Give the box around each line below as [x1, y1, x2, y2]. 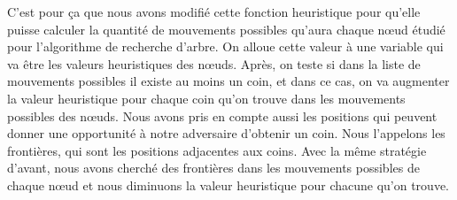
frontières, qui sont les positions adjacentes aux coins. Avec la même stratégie [7, 141, 427, 159]
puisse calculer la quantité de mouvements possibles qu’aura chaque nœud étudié [7, 19, 445, 38]
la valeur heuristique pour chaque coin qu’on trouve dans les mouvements [7, 88, 406, 107]
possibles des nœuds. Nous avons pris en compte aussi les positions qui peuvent [7, 106, 438, 125]
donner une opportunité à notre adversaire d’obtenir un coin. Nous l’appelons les [7, 124, 445, 142]
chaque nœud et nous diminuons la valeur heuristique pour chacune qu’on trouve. [7, 175, 449, 194]
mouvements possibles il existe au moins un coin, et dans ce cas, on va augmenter [7, 72, 450, 90]
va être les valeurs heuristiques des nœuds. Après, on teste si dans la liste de [7, 54, 421, 73]
